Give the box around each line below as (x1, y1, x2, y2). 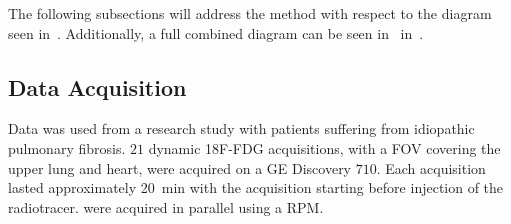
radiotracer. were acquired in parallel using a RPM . (8, 196, 324, 217)
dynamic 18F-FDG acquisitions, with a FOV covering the (148, 137, 501, 158)
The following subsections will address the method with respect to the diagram (8, 3, 492, 23)
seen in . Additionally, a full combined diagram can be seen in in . (8, 22, 424, 43)
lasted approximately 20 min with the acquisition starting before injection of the (8, 177, 504, 198)
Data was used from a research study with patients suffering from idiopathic (8, 118, 475, 139)
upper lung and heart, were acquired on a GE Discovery (8, 157, 352, 178)
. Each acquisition (376, 157, 486, 178)
